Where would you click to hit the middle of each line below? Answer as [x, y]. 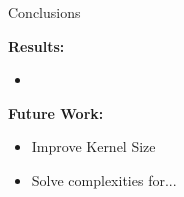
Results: [36, 45]
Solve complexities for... [104, 179]
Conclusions [44, 12]
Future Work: [56, 112]
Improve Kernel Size [93, 146]
